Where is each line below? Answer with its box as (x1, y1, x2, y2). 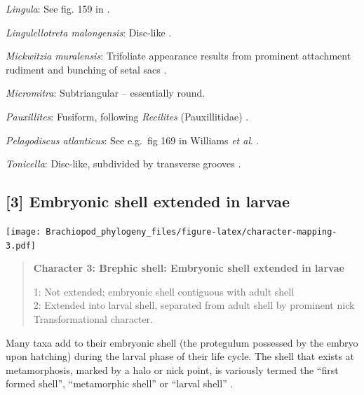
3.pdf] (6, 240, 36, 251)
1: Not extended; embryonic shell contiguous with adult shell (33, 284, 295, 298)
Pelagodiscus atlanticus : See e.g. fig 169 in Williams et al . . (6, 132, 259, 147)
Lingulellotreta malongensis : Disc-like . (6, 25, 172, 39)
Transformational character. (33, 312, 153, 326)
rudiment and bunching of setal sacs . (6, 62, 167, 76)
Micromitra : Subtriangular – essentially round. (6, 85, 205, 100)
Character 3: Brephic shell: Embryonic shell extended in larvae (33, 261, 344, 275)
